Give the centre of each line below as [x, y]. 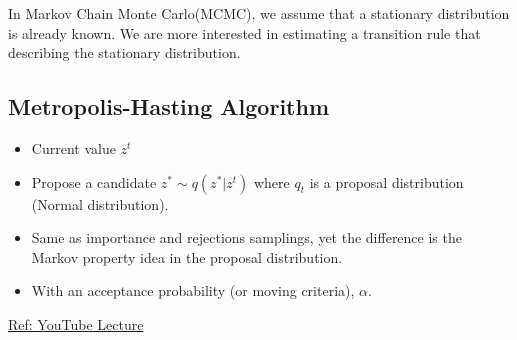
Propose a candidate [94, 181]
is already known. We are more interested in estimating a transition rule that [244, 32]
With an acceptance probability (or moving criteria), [193, 290]
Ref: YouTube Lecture [76, 323]
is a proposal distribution [386, 181]
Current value [73, 147]
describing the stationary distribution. [124, 52]
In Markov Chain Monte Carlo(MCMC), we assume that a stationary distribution [259, 13]
